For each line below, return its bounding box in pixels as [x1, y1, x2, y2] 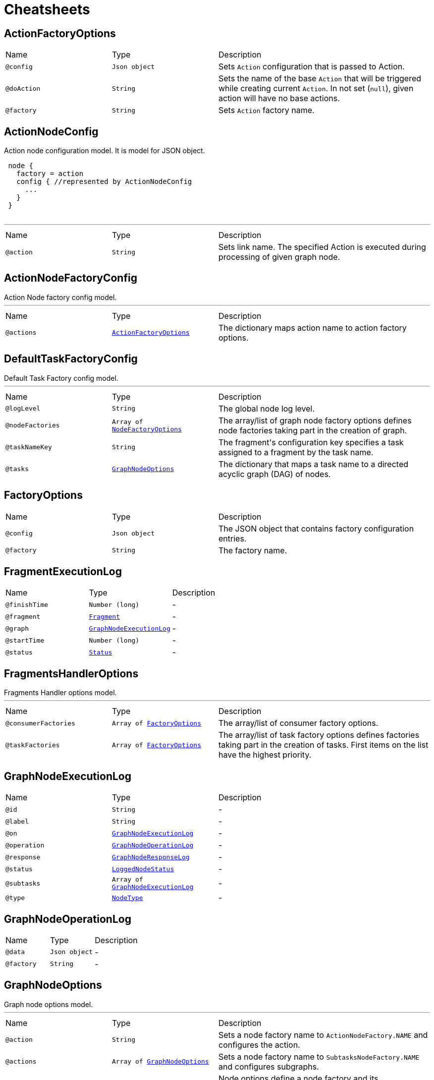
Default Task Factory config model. [4, 373, 118, 382]
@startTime [5, 636, 45, 644]
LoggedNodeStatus [112, 865, 174, 873]
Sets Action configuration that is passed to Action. [218, 61, 405, 72]
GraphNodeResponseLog [112, 853, 190, 861]
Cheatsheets [4, 1, 90, 18]
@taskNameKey [5, 443, 52, 451]
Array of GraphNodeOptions [112, 1058, 209, 1066]
